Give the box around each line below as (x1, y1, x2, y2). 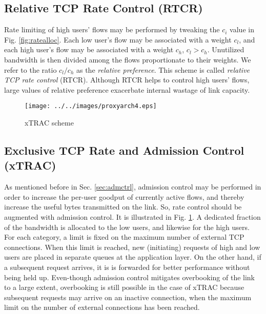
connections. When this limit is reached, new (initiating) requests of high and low (4, 241, 260, 252)
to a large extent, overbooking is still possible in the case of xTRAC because (4, 282, 244, 292)
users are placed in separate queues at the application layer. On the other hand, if (4, 252, 261, 262)
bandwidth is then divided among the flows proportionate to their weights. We (4, 54, 251, 65)
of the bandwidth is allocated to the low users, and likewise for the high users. (4, 221, 250, 232)
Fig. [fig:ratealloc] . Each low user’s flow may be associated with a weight (4, 34, 232, 45)
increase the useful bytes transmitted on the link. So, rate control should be (4, 201, 242, 212)
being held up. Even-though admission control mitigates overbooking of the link (4, 271, 255, 282)
